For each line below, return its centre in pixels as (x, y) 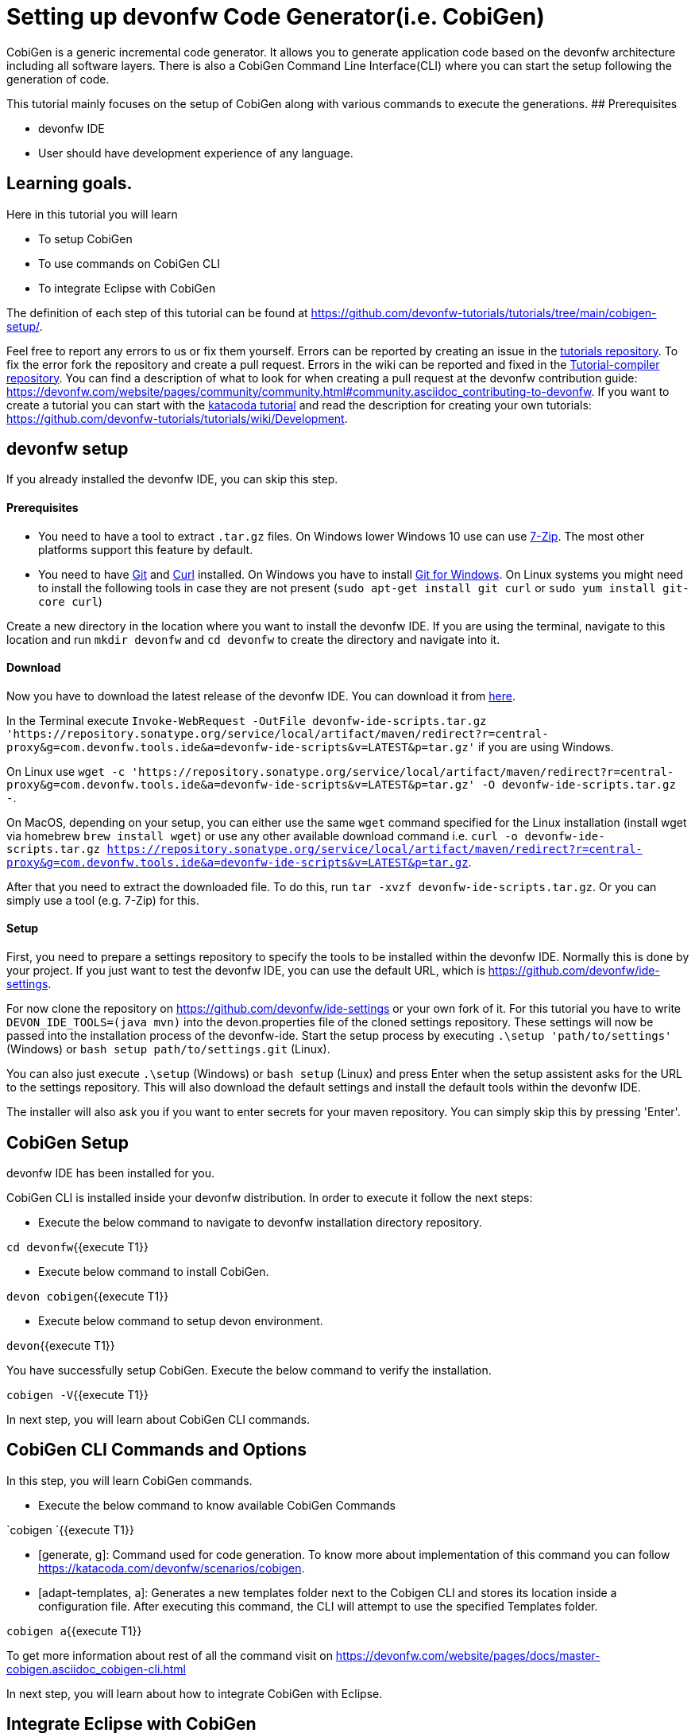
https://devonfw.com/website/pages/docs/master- (468, 1655)
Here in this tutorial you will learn (92, 214)
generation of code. (58, 79)
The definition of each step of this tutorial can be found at (157, 312)
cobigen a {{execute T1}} (74, 1630)
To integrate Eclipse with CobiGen (127, 288)
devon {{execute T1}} (61, 1345)
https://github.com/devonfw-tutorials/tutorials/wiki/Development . (177, 418)
